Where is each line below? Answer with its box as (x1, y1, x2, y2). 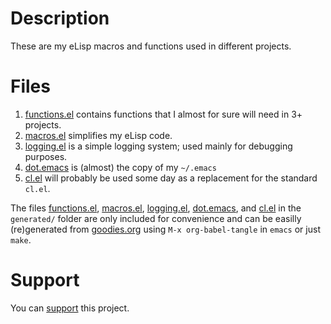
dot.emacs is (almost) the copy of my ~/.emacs (24, 161, 217, 173)
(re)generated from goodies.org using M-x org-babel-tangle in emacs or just (10, 223, 321, 235)
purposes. (24, 150, 68, 162)
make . (10, 233, 32, 246)
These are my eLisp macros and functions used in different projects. (10, 40, 292, 52)
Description (10, 7, 110, 30)
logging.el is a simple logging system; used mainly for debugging (24, 140, 293, 152)
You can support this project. (10, 302, 130, 314)
